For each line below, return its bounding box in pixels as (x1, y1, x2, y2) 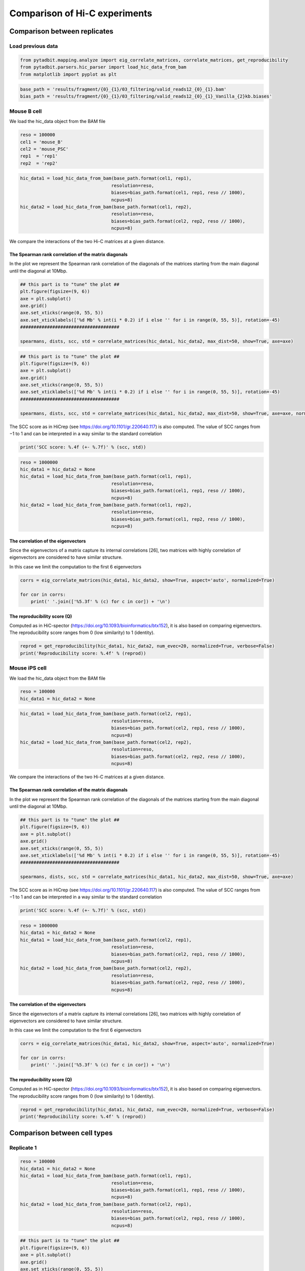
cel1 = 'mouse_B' (20, 139, 64, 145)
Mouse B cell (9, 107, 42, 114)
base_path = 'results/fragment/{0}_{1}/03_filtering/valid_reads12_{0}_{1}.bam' (20, 86, 227, 93)
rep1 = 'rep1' (20, 153, 58, 159)
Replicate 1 (9, 1144, 37, 1151)
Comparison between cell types (9, 1129, 113, 1137)
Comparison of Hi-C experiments (9, 8, 152, 19)
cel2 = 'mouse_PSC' (20, 146, 69, 152)
